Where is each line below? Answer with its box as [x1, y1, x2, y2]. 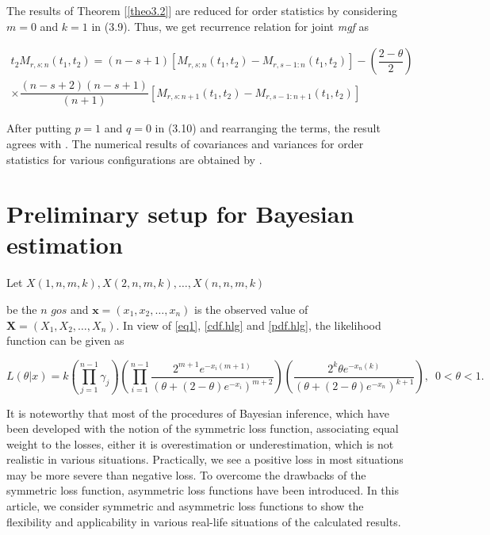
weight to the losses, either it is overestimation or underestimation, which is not [6, 435, 394, 452]
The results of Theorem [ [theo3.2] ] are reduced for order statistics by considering [6, 2, 398, 18]
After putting [6, 120, 71, 136]
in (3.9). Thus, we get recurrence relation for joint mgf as [91, 17, 369, 34]
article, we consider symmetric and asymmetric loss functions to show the [6, 498, 364, 514]
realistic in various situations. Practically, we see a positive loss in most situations [6, 451, 404, 468]
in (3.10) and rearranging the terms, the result [155, 120, 381, 136]
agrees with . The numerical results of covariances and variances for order [6, 135, 364, 151]
